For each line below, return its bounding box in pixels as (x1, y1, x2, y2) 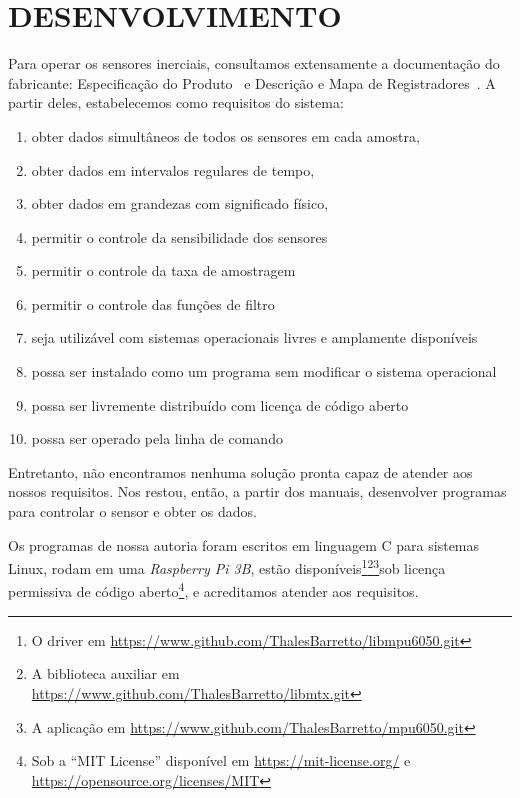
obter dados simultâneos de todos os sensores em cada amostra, (31, 125, 420, 146)
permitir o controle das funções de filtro (31, 293, 275, 314)
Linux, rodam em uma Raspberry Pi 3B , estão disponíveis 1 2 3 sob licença (8, 555, 446, 578)
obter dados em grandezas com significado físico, (31, 193, 329, 214)
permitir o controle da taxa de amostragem (31, 260, 296, 281)
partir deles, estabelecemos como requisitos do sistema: (8, 92, 344, 113)
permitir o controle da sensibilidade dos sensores (31, 226, 328, 247)
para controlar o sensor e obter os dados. (8, 501, 257, 522)
